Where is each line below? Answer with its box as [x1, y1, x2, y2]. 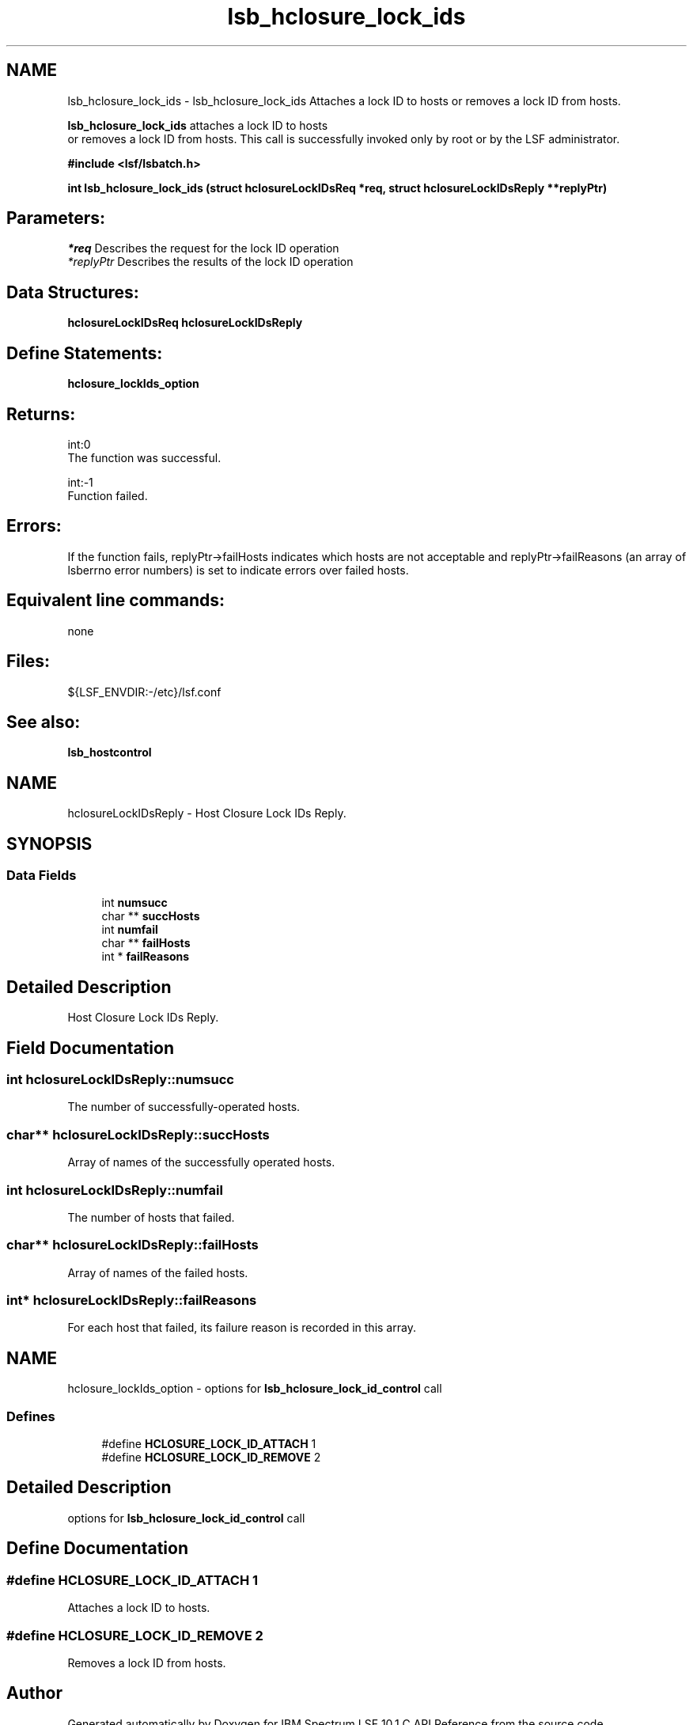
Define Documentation [6, 1538, 188, 1559]
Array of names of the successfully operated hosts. [67, 1155, 335, 1170]
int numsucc [101, 896, 168, 910]
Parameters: [6, 208, 105, 229]
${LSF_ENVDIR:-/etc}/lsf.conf [67, 684, 222, 699]
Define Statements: [6, 343, 163, 363]
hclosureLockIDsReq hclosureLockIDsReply [67, 316, 303, 330]
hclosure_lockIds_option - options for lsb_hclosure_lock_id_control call [67, 1382, 442, 1396]
